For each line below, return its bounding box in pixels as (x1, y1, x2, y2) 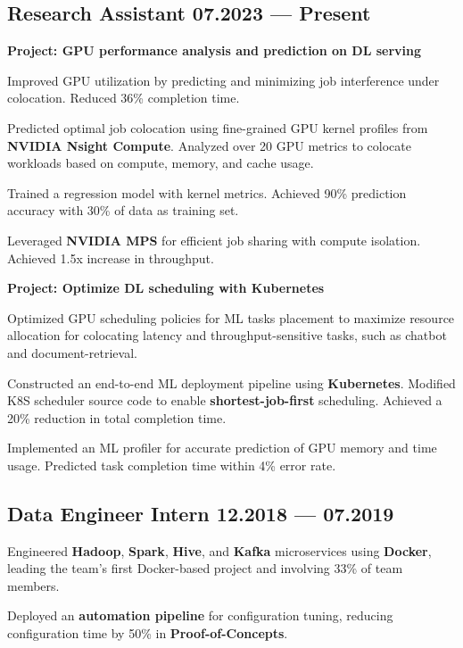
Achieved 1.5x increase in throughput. (7, 248, 214, 267)
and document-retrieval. (7, 343, 137, 361)
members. (7, 576, 60, 594)
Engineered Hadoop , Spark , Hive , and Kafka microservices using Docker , (7, 541, 432, 560)
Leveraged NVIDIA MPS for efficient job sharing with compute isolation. (7, 230, 421, 249)
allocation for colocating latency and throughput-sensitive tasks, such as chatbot (7, 326, 447, 345)
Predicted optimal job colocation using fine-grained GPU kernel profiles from (7, 118, 428, 137)
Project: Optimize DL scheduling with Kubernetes (7, 278, 325, 297)
